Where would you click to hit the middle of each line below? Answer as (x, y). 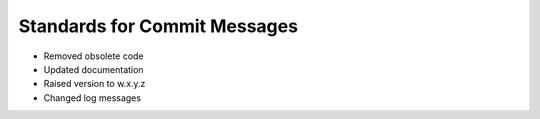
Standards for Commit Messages (158, 26)
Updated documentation (93, 69)
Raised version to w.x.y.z (94, 84)
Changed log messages (92, 97)
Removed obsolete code (93, 56)
